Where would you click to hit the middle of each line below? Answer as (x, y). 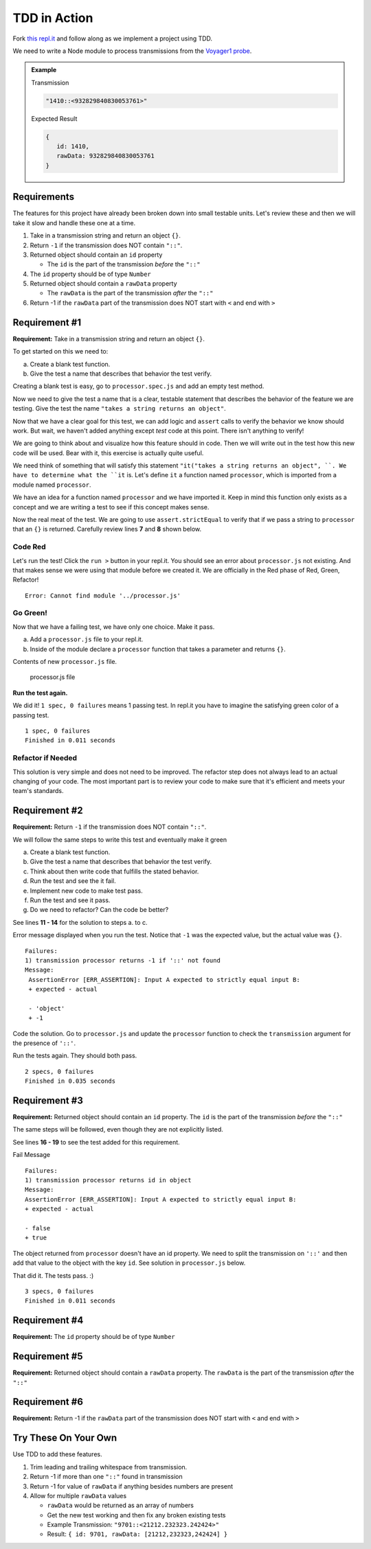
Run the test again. (40, 693)
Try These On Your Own (65, 1438)
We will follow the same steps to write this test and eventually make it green (120, 839)
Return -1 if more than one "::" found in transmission (106, 1477)
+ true (36, 1238)
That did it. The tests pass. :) (53, 1275)
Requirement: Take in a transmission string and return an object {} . (109, 339)
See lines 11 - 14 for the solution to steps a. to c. (80, 922)
